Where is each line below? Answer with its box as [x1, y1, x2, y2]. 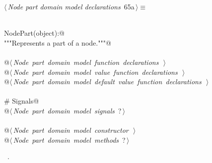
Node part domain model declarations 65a [7, 1, 135, 11]
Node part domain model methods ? [13, 134, 126, 145]
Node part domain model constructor [13, 125, 129, 135]
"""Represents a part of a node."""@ [4, 37, 111, 48]
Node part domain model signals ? [13, 105, 122, 115]
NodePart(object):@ [4, 28, 65, 38]
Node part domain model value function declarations [13, 66, 178, 77]
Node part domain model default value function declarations [13, 76, 202, 87]
